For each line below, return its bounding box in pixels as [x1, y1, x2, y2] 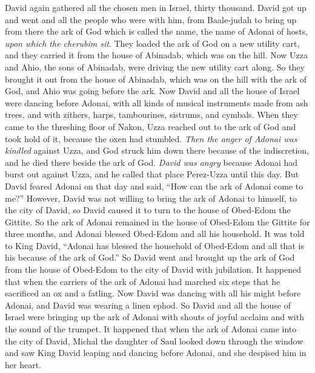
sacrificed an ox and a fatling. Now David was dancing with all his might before [5, 287, 301, 299]
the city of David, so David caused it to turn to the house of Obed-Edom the [5, 204, 291, 216]
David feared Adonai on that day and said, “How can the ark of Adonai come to [5, 179, 303, 192]
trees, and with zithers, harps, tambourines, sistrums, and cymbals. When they [5, 108, 298, 121]
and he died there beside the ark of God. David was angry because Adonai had [5, 156, 298, 168]
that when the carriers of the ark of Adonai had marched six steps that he [5, 275, 280, 287]
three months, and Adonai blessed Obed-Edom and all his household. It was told [5, 227, 305, 240]
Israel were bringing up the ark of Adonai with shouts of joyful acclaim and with [5, 310, 304, 323]
